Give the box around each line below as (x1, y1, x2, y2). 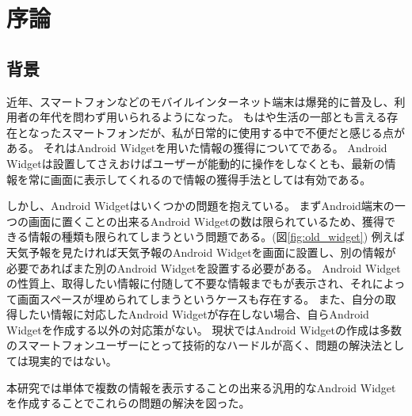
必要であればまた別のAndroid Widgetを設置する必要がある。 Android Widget (6, 259, 401, 276)
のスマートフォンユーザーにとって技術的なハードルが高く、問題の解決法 (6, 337, 383, 353)
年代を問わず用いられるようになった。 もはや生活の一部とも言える (39, 109, 387, 125)
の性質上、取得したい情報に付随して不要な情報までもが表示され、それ (6, 275, 372, 292)
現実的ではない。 (28, 353, 117, 369)
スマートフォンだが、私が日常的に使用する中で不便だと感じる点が (61, 124, 405, 140)
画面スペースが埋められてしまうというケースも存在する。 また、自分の (17, 290, 385, 307)
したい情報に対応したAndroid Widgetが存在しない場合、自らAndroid (17, 306, 369, 322)
